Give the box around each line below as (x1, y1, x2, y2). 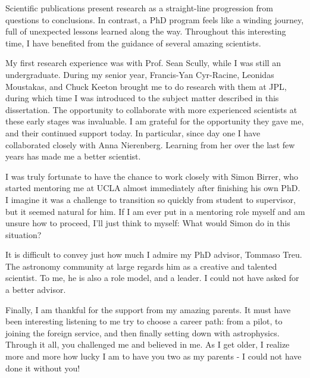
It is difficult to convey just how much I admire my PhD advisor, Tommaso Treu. (5, 248, 302, 261)
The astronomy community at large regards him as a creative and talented (5, 260, 277, 272)
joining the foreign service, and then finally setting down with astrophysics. (5, 326, 280, 339)
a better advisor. (5, 283, 66, 296)
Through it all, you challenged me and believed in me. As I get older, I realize (5, 338, 290, 351)
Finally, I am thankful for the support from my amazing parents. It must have (5, 303, 291, 315)
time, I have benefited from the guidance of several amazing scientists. (5, 36, 261, 49)
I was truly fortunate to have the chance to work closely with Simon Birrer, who (5, 170, 299, 182)
